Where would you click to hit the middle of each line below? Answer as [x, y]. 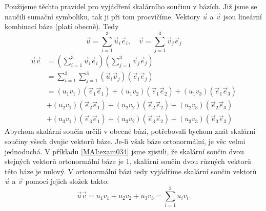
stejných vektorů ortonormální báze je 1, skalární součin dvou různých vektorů [128, 161]
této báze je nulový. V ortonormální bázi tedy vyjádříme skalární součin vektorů [131, 171]
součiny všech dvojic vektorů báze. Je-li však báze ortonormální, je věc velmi [125, 141]
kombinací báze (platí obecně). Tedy [62, 26]
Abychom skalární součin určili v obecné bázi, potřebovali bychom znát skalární [130, 131]
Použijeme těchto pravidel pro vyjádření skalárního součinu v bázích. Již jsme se [131, 6]
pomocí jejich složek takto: [67, 181]
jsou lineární [242, 16]
